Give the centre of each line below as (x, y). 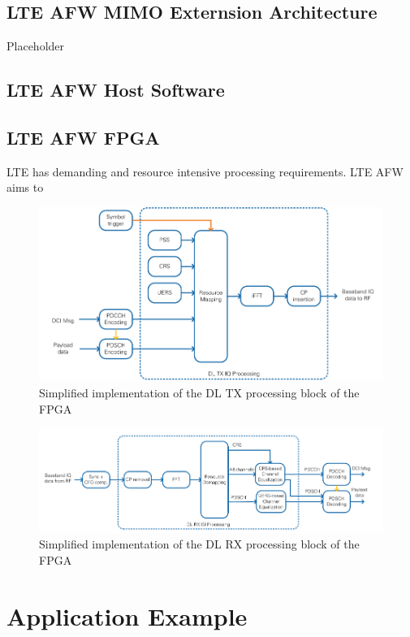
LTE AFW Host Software (116, 90)
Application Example (127, 615)
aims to (25, 187)
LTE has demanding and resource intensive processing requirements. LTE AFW (205, 171)
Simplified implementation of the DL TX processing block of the (199, 393)
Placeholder (36, 46)
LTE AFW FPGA (83, 137)
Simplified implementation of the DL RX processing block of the (199, 544)
